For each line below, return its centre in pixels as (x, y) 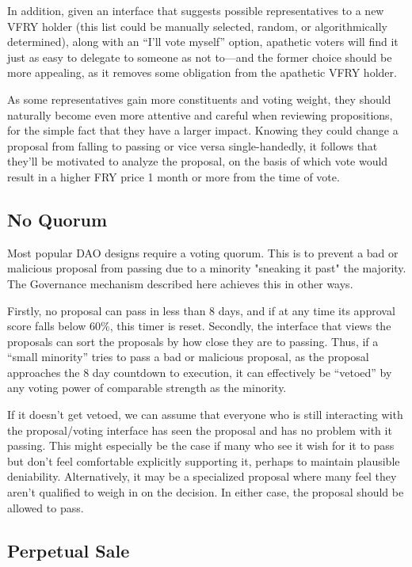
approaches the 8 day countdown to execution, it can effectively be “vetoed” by (200, 372)
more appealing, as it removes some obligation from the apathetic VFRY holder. (202, 72)
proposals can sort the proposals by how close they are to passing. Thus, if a (193, 341)
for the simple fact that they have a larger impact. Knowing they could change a (203, 130)
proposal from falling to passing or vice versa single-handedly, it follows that (193, 145)
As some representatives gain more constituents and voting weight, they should (199, 99)
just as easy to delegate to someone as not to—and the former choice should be (200, 57)
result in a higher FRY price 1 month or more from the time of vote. (174, 176)
